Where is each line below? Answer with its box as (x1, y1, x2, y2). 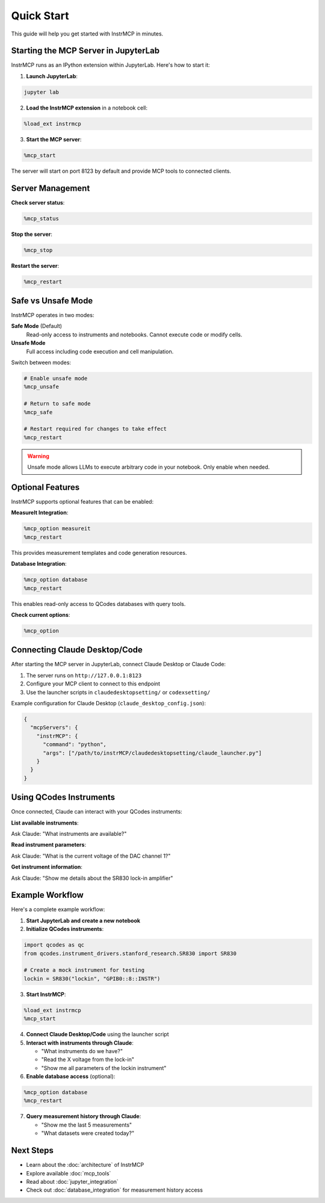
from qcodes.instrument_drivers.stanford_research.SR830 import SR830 (23, 950, 237, 957)
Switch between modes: (11, 359, 72, 366)
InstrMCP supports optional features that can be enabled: (11, 498, 153, 506)
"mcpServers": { (30, 724, 78, 731)
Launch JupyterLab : (26, 72, 78, 79)
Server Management (11, 183, 90, 193)
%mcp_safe (23, 409, 53, 415)
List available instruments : (11, 819, 79, 826)
